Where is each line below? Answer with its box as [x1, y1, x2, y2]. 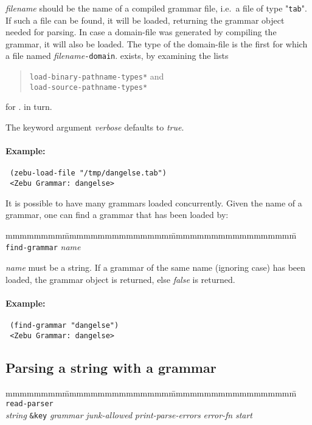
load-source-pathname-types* [29, 83, 148, 92]
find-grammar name [5, 240, 81, 253]
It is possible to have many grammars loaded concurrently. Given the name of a [5, 196, 302, 209]
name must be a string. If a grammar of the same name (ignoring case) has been [5, 261, 306, 274]
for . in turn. [5, 100, 52, 113]
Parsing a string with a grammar [5, 358, 217, 376]
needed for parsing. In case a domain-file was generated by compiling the [5, 25, 277, 38]
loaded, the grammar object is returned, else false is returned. [5, 273, 235, 285]
